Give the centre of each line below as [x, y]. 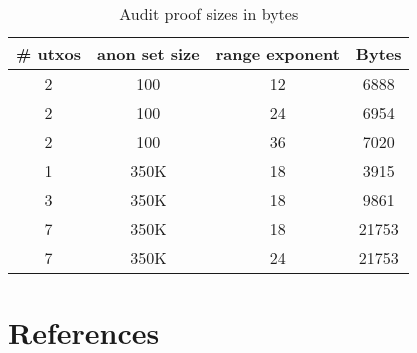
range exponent [277, 53]
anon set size [148, 53]
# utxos [49, 53]
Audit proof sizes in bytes [209, 13]
